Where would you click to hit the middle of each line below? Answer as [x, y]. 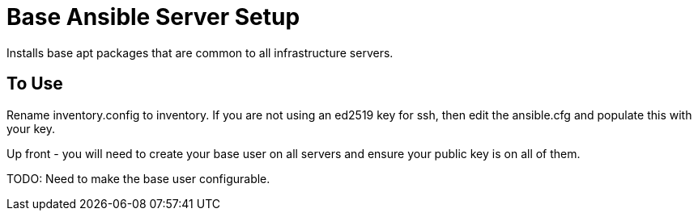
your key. [31, 128]
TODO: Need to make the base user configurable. [138, 178]
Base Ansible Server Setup [153, 17]
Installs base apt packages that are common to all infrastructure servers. [200, 52]
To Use [35, 84]
